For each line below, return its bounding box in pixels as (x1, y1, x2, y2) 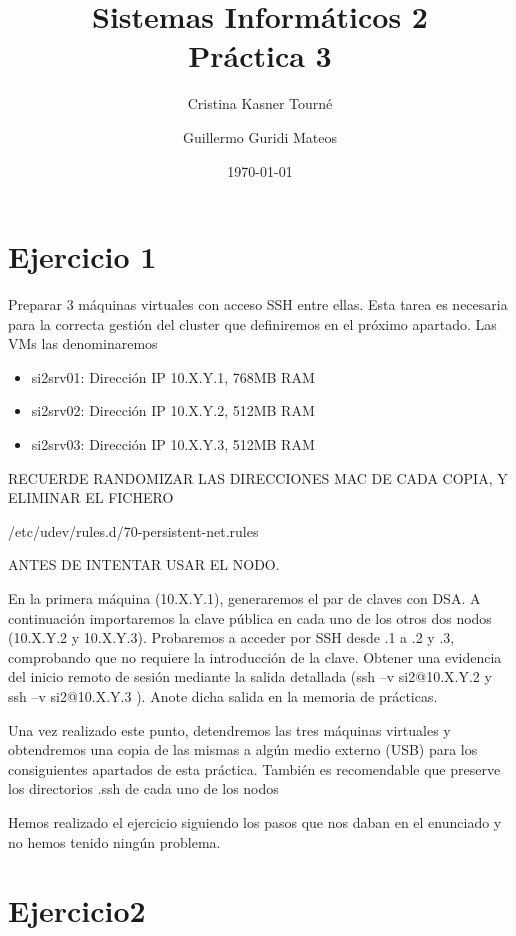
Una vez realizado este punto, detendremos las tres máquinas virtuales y (8, 719, 451, 740)
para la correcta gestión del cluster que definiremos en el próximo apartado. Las (8, 313, 497, 334)
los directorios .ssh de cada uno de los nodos (8, 778, 279, 799)
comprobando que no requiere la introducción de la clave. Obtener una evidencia (8, 646, 502, 667)
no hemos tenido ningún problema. (8, 831, 221, 852)
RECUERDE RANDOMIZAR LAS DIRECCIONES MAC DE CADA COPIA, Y (8, 467, 508, 488)
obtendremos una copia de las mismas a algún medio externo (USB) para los (8, 739, 478, 760)
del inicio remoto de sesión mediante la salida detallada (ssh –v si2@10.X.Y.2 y (8, 666, 492, 687)
